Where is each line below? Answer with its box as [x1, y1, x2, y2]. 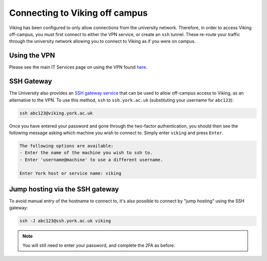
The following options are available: [19, 143, 114, 149]
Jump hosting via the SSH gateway [9, 185, 119, 193]
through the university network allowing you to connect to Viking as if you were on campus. [9, 38, 196, 44]
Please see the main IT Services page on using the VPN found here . [9, 64, 148, 70]
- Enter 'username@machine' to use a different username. [19, 157, 163, 162]
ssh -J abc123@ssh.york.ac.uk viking [19, 218, 111, 224]
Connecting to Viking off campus [9, 7, 148, 18]
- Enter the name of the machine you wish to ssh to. [19, 150, 153, 155]
